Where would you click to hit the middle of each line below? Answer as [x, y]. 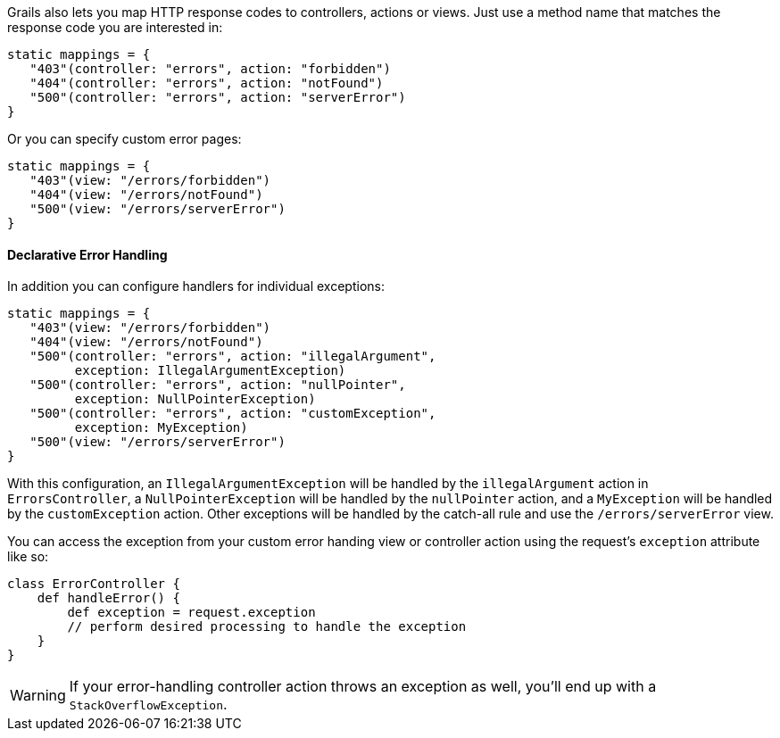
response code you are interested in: [115, 27]
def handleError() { [108, 598]
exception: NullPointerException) [195, 399]
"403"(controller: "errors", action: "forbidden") [210, 69]
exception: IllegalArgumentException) [210, 371]
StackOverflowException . [148, 705]
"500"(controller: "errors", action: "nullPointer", [218, 385]
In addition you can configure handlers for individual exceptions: [196, 286]
